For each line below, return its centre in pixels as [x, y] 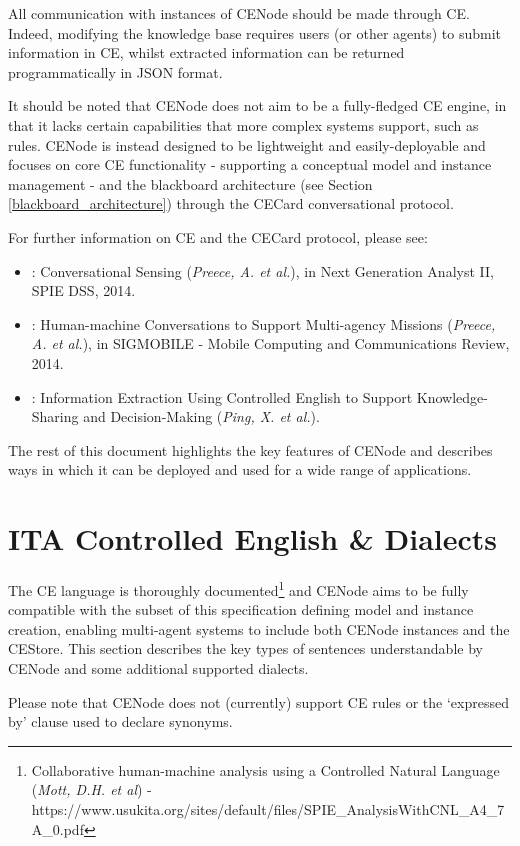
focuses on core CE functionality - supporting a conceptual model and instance [250, 164]
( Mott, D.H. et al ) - [91, 789]
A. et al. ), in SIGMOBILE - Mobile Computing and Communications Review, [270, 343]
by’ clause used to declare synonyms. [120, 721]
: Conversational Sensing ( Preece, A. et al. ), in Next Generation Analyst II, [262, 270]
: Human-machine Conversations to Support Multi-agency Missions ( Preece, [263, 323]
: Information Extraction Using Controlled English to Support [222, 396]
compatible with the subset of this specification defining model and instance [241, 609]
